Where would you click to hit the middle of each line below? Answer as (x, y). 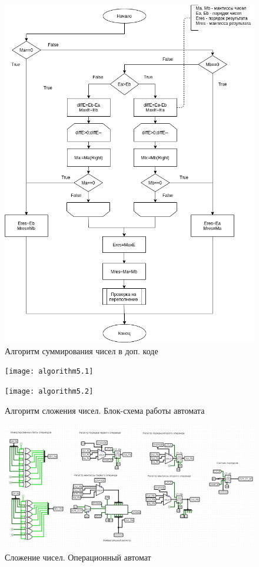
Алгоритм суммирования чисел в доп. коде (82, 350)
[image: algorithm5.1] (49, 372)
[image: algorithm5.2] (49, 391)
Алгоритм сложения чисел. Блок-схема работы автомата (105, 410)
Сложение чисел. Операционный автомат (78, 557)
